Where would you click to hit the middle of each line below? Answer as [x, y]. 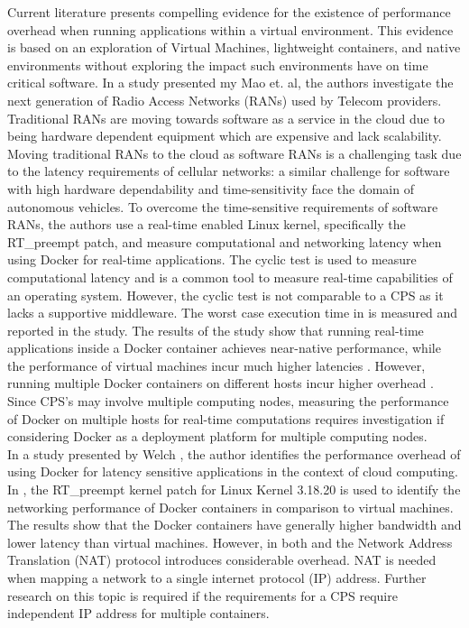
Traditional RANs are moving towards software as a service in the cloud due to [226, 118]
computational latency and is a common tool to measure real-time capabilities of [230, 277]
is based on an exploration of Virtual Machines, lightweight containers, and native [234, 47]
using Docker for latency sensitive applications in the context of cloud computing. [233, 471]
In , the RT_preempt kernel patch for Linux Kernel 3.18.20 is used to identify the [234, 489]
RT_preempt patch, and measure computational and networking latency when [225, 241]
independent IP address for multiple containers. [138, 613]
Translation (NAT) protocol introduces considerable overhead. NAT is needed [222, 560]
